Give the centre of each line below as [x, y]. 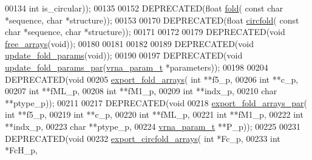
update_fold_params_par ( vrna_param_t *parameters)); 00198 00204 [137, 67]
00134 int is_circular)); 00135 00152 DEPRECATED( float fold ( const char [144, 8]
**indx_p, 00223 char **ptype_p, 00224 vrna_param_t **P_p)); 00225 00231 [153, 126]
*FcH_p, [21, 150]
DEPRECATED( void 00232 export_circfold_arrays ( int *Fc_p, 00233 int [143, 138]
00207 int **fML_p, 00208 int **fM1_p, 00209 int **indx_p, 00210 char [141, 91]
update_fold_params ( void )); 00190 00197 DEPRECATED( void [124, 55]
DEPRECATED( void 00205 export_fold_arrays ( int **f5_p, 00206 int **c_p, [152, 79]
